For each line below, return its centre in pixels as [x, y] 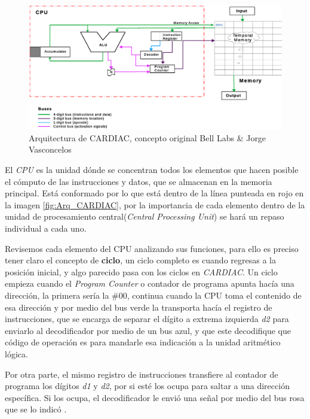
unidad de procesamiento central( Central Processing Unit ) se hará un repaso [145, 216]
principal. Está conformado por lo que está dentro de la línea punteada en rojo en [154, 193]
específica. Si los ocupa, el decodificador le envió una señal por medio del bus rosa [155, 397]
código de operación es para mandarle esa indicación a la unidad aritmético [143, 342]
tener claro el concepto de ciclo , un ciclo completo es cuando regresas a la [140, 260]
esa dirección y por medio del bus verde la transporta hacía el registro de [139, 307]
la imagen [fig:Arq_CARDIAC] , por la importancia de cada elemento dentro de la [155, 204]
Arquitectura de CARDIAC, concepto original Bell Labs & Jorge [148, 137]
